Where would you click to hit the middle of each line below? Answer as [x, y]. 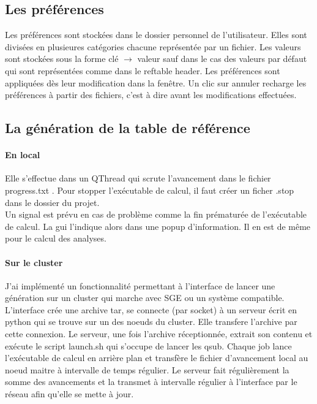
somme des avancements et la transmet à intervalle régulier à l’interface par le [151, 382]
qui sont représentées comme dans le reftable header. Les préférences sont [143, 70]
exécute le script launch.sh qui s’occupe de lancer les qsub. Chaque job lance [148, 345]
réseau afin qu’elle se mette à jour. [69, 394]
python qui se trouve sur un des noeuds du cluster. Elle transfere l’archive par [151, 322]
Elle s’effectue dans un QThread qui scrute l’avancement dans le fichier [138, 178]
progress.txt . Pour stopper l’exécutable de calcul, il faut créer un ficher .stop [150, 190]
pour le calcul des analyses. [56, 238]
